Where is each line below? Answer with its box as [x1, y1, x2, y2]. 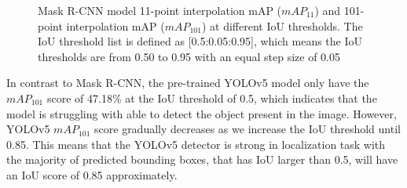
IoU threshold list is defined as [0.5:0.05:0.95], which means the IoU [38, 33, 363, 49]
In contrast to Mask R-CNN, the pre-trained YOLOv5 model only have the [6, 74, 369, 91]
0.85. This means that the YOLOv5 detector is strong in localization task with [6, 136, 386, 152]
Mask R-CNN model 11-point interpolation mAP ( [38, 2, 282, 18]
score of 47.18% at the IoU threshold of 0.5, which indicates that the [46, 89, 377, 106]
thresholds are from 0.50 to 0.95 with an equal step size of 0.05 [38, 48, 341, 64]
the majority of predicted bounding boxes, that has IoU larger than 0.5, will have [6, 151, 398, 168]
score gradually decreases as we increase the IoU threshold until [94, 121, 401, 137]
